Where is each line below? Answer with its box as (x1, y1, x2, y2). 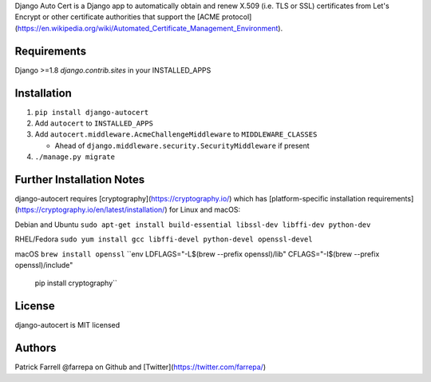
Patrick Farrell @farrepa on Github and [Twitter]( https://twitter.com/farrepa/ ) (14, 362, 267, 372)
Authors (14, 341, 57, 355)
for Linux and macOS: (168, 205, 241, 215)
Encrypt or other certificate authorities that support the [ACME (14, 12, 220, 22)
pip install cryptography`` (34, 278, 117, 288)
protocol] (221, 12, 252, 22)
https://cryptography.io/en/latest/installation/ (17, 205, 165, 215)
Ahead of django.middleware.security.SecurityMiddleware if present (54, 141, 310, 150)
